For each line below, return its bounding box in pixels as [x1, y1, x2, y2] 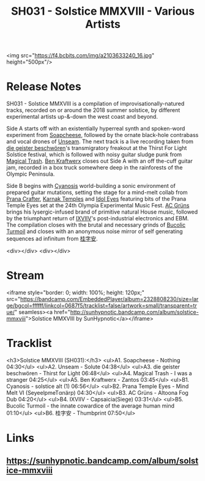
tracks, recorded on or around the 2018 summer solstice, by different [6, 106, 181, 114]
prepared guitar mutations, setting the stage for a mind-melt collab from [6, 188, 188, 196]
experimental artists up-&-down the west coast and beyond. [6, 113, 158, 121]
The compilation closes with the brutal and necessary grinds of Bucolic [6, 222, 185, 229]
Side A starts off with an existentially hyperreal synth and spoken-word [6, 125, 185, 132]
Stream [6, 269, 45, 283]
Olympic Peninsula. [6, 170, 55, 178]
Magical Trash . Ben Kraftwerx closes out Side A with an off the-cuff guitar [6, 157, 193, 165]
